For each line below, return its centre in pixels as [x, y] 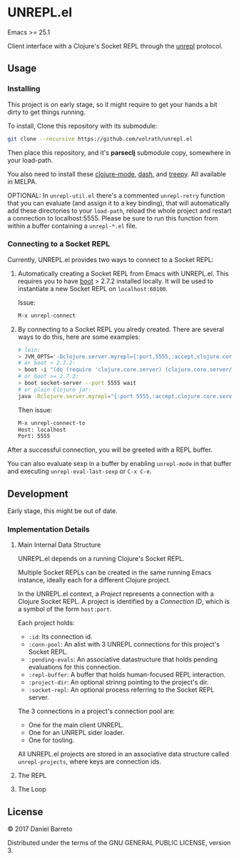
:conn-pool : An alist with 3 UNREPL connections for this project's [124, 644]
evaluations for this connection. [75, 667]
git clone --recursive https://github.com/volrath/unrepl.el [100, 139]
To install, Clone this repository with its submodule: [82, 126]
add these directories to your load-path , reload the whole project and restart [119, 211]
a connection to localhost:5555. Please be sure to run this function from [113, 218]
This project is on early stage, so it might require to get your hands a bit [112, 104]
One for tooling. [51, 740]
